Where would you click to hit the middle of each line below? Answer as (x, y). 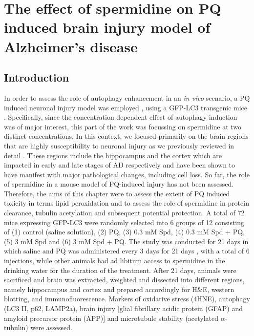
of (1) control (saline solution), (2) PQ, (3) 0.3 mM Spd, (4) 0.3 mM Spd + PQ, (124, 232)
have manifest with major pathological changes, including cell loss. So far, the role (127, 174)
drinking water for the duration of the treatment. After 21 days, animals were (120, 270)
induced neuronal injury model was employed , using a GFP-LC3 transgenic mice (126, 107)
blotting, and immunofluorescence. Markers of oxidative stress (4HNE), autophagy (127, 299)
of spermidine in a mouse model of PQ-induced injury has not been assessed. (119, 184)
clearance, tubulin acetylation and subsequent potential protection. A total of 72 (124, 213)
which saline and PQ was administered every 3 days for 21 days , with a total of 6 (127, 251)
